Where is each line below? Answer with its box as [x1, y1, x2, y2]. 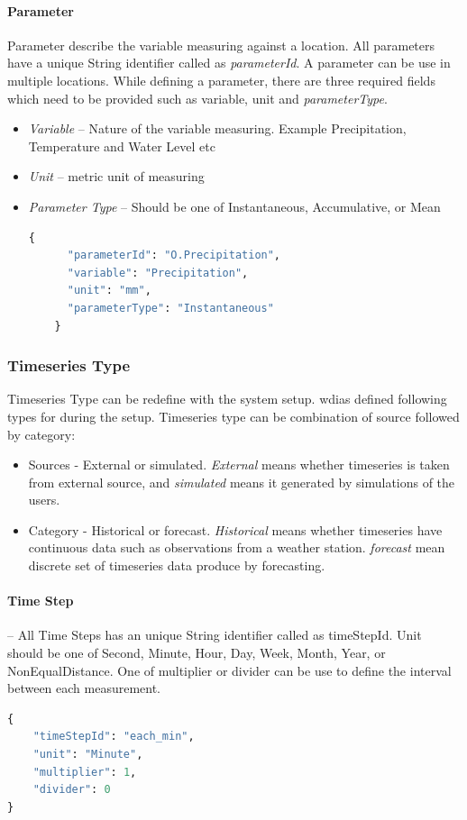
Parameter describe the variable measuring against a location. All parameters [7, 35, 435, 54]
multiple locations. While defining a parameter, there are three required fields [7, 70, 435, 89]
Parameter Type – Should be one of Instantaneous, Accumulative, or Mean [28, 196, 441, 215]
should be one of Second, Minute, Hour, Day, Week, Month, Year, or [7, 643, 386, 662]
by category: [7, 424, 76, 443]
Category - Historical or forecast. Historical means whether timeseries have [28, 520, 443, 539]
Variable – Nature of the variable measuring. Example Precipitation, [28, 119, 407, 138]
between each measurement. [7, 679, 161, 697]
